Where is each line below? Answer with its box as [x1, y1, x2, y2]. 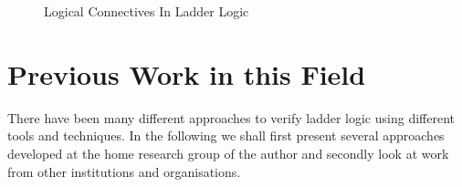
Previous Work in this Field [7, 55, 366, 92]
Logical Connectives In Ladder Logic [44, 2, 249, 20]
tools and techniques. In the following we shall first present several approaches [7, 126, 445, 145]
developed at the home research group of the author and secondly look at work [7, 143, 449, 162]
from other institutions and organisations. [7, 161, 241, 181]
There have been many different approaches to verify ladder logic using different [7, 108, 455, 127]
